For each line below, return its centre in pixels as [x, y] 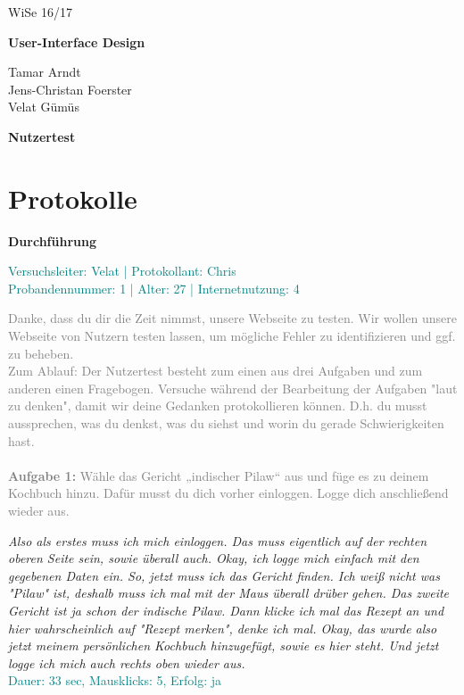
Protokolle [73, 198]
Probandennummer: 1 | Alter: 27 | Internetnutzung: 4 [154, 288]
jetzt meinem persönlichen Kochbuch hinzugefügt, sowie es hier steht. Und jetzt [224, 645]
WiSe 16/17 [40, 12]
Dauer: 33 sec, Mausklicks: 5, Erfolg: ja [115, 680]
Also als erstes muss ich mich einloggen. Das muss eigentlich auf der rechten [218, 540]
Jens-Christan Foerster [70, 89]
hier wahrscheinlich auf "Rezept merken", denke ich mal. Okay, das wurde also [223, 628]
